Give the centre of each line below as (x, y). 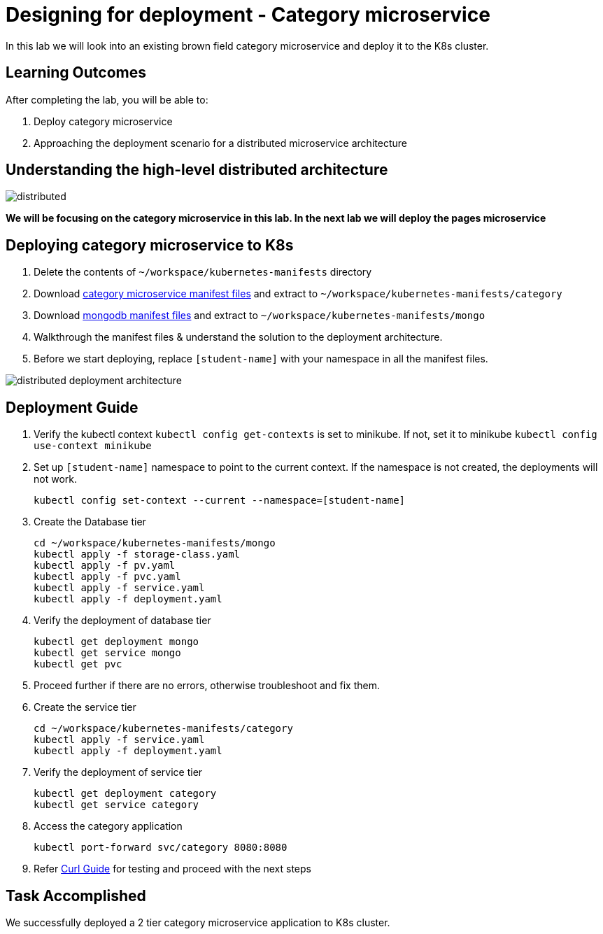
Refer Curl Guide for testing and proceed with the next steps (172, 869)
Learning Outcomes (76, 73)
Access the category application (108, 826)
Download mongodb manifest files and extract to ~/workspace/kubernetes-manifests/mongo (260, 316)
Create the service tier (85, 707)
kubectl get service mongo (107, 653)
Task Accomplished (76, 896)
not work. (55, 479)
